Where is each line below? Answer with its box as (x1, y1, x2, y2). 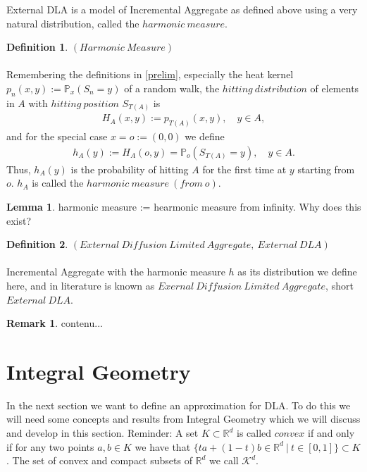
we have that (135, 439, 191, 454)
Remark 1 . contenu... (6, 316, 103, 330)
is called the (32, 175, 84, 190)
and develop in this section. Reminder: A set (6, 426, 199, 440)
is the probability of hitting (70, 161, 189, 176)
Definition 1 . (6, 39, 68, 54)
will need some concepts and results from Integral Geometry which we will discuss (6, 411, 361, 426)
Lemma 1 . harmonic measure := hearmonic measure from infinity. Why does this (6, 199, 361, 213)
